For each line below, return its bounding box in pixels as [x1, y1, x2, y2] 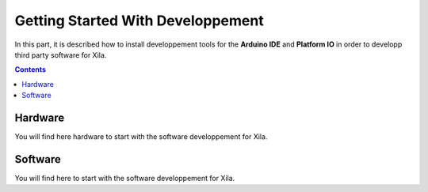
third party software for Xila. [14, 50, 107, 59]
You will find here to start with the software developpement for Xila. [14, 173, 235, 183]
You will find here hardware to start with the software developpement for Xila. [14, 132, 268, 141]
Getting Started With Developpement [14, 12, 265, 29]
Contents [14, 65, 47, 74]
